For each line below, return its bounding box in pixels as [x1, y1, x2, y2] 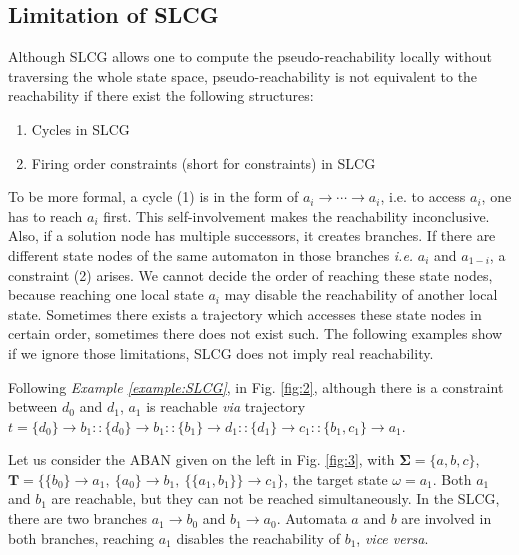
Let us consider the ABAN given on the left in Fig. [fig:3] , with [8, 449, 395, 470]
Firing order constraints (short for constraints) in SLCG [31, 152, 376, 173]
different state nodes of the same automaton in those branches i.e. [8, 244, 414, 265]
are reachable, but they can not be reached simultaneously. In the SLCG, [51, 488, 500, 509]
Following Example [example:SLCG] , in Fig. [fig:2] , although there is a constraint [8, 376, 504, 397]
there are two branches [8, 508, 148, 529]
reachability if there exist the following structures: [8, 85, 314, 106]
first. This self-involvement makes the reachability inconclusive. [103, 205, 490, 226]
